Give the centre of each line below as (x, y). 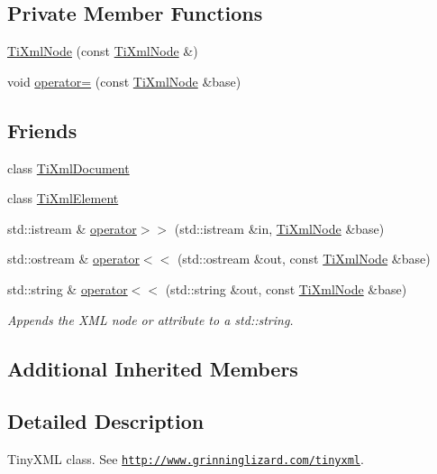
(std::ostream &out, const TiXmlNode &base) (304, 259)
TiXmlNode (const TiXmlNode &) (103, 51)
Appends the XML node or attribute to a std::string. (150, 319)
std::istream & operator (72, 228)
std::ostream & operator (73, 259)
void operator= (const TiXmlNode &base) (124, 81)
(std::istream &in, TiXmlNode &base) (279, 228)
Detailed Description (106, 421)
